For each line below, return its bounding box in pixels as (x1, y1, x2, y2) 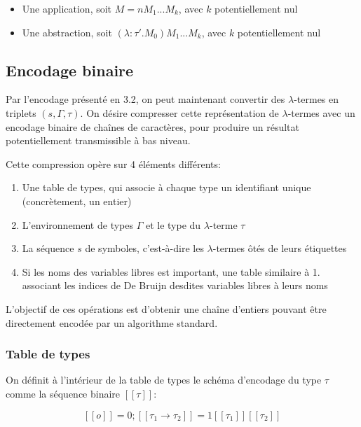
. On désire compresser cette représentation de (80, 105, 279, 120)
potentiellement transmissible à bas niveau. (6, 133, 191, 148)
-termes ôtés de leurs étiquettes (212, 241, 347, 255)
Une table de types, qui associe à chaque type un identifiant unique (22, 180, 311, 195)
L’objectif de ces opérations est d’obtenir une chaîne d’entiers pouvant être (6, 301, 327, 316)
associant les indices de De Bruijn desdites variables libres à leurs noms (22, 278, 328, 293)
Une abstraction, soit (22, 24, 112, 39)
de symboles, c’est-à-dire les (85, 241, 204, 255)
